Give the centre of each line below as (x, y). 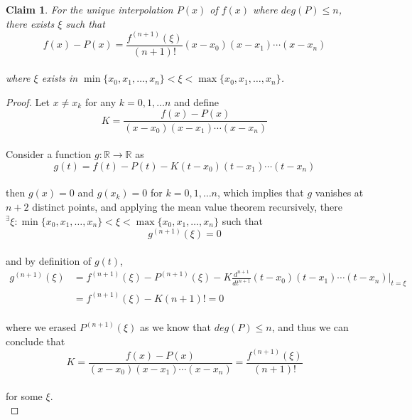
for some (24, 395)
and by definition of (49, 260)
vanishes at (339, 193)
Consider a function (49, 154)
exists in (60, 78)
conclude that (36, 341)
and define (196, 101)
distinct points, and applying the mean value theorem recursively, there (187, 206)
